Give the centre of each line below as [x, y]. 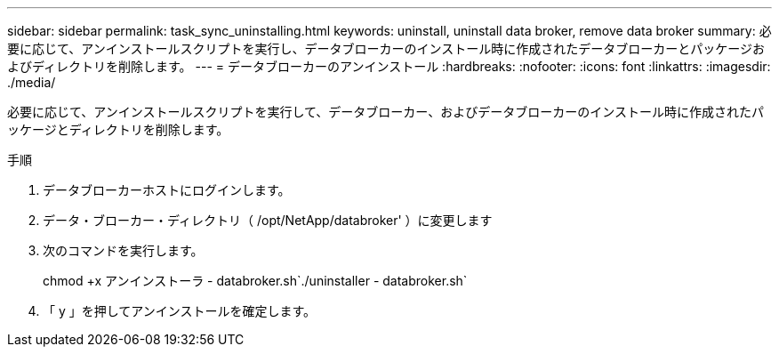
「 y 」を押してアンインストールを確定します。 [180, 311]
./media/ [32, 82]
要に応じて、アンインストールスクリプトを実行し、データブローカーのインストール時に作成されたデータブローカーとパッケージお [386, 48]
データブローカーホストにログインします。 [167, 190]
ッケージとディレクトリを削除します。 [118, 129]
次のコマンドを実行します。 [123, 250]
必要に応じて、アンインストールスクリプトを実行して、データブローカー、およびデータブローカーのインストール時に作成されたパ [385, 112]
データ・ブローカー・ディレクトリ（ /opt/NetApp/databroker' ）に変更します [268, 220]
